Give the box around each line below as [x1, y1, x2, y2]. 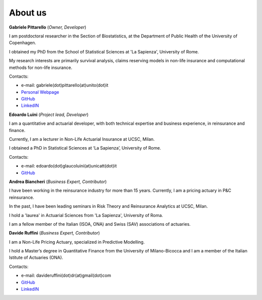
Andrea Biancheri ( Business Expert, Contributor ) [9, 179, 107, 184]
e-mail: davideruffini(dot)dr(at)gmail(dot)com [21, 272, 111, 279]
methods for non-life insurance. [9, 65, 72, 70]
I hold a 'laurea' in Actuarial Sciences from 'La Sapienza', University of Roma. [9, 212, 164, 218]
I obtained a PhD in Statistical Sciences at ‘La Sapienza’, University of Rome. [9, 145, 161, 151]
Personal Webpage [21, 89, 59, 95]
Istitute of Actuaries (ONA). [9, 255, 63, 261]
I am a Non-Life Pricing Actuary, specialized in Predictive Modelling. [9, 239, 145, 245]
